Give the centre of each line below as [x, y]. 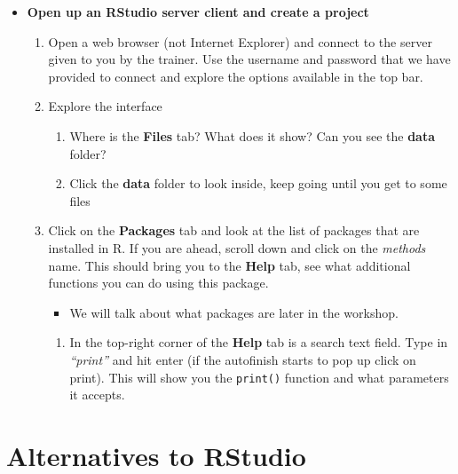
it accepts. [97, 395]
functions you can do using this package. [158, 283]
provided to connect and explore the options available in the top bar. [236, 76]
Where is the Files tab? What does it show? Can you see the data [253, 135]
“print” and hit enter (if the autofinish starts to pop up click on [243, 359]
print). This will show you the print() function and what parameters [259, 377]
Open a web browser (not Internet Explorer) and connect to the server [240, 41]
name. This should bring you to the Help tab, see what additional [229, 265]
